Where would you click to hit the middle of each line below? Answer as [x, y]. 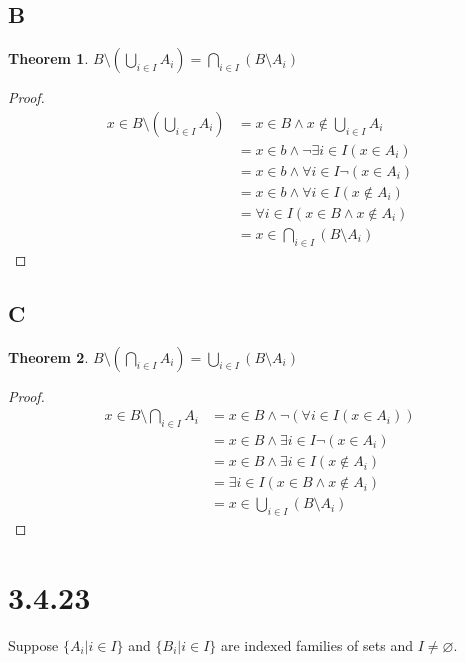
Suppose [33, 644]
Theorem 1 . [48, 58]
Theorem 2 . [48, 356]
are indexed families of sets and [317, 644]
